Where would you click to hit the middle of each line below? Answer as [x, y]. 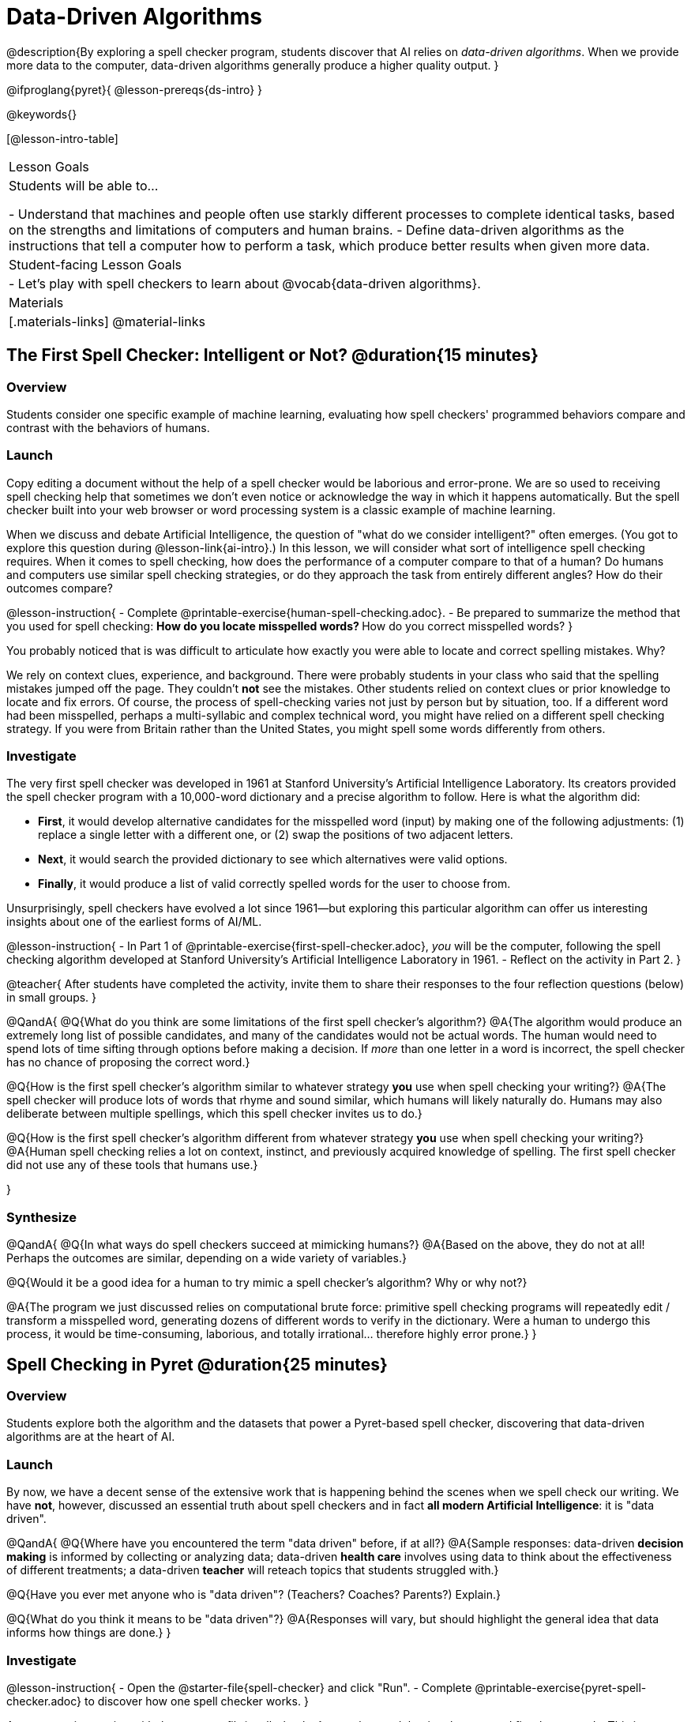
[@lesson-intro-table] [62, 138]
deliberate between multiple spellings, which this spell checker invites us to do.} [214, 1114]
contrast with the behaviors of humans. [108, 427]
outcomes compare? [60, 588]
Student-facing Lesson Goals [96, 264]
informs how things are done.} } [89, 1633]
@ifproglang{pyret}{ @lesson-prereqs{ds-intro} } [135, 89]
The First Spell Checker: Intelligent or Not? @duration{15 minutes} [272, 355]
